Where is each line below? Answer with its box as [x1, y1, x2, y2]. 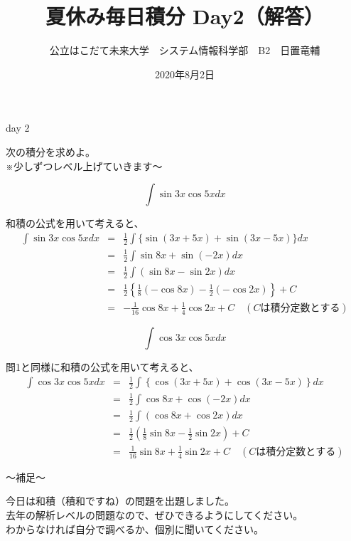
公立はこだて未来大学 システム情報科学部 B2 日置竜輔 [49, 43, 320, 58]
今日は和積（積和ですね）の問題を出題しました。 [6, 493, 234, 508]
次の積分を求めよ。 [6, 144, 95, 159]
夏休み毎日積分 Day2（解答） [45, 1, 324, 31]
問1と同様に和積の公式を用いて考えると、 [6, 359, 199, 374]
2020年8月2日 [155, 66, 215, 81]
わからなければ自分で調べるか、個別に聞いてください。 [6, 521, 264, 536]
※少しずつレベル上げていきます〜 [6, 158, 163, 173]
